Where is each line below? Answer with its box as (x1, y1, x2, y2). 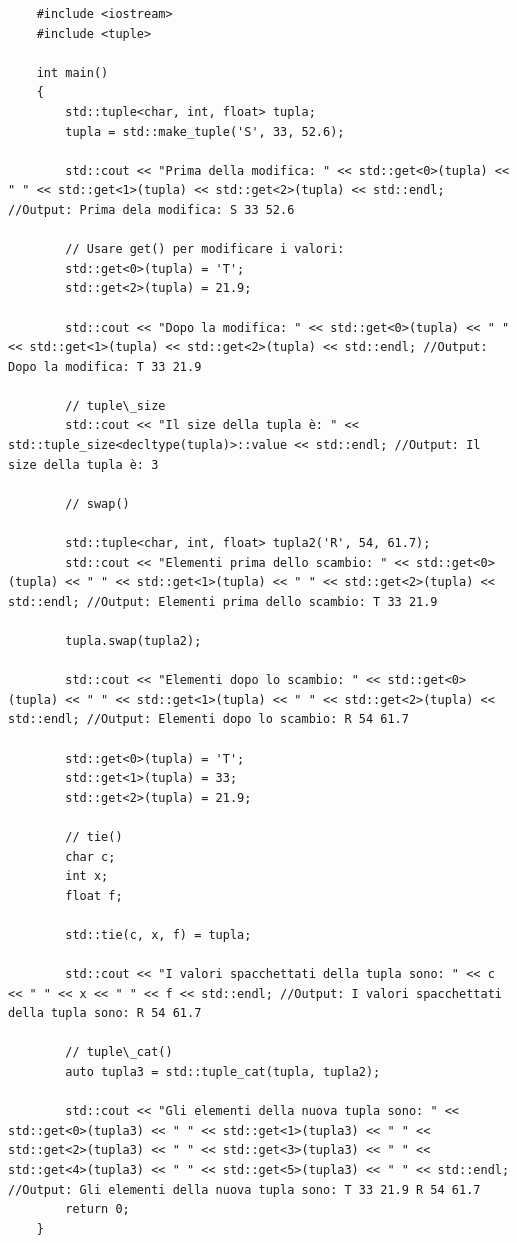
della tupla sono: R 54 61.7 (8, 1006, 202, 1021)
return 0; (65, 1202, 130, 1217)
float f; (65, 888, 123, 903)
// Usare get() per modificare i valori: (65, 242, 345, 257)
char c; (65, 849, 116, 864)
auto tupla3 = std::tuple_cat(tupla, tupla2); (65, 1065, 381, 1080)
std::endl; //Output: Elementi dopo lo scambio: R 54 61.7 (8, 712, 409, 727)
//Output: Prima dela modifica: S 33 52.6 (8, 202, 295, 217)
